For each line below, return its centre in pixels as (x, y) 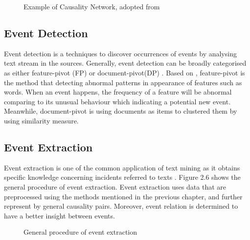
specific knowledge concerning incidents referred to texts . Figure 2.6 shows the (122, 177)
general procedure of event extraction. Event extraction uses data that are (115, 186)
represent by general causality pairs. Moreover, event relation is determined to (121, 206)
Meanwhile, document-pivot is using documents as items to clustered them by (121, 111)
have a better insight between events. (59, 215)
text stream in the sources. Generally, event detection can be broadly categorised (125, 63)
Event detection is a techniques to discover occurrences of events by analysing (120, 53)
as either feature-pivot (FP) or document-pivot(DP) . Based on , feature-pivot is (125, 72)
